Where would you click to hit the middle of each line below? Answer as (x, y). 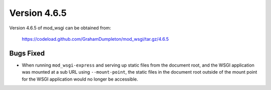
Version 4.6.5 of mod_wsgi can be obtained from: (60, 28)
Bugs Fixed (27, 53)
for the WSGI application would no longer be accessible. (80, 79)
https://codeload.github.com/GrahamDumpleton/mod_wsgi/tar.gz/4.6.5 (95, 39)
